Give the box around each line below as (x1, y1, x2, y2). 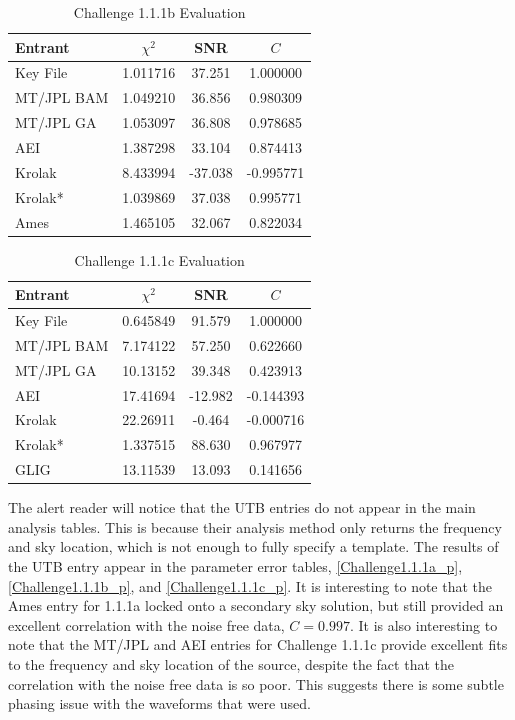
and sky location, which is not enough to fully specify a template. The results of (8, 536, 499, 557)
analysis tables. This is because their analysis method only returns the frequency (8, 516, 502, 537)
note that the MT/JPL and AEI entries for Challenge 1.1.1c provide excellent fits (8, 634, 508, 655)
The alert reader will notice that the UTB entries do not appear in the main (8, 497, 476, 518)
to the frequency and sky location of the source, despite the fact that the (8, 653, 454, 674)
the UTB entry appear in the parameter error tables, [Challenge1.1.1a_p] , (8, 555, 463, 576)
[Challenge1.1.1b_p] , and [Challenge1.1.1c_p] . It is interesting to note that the (8, 575, 493, 596)
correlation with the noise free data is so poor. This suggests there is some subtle (8, 673, 504, 694)
